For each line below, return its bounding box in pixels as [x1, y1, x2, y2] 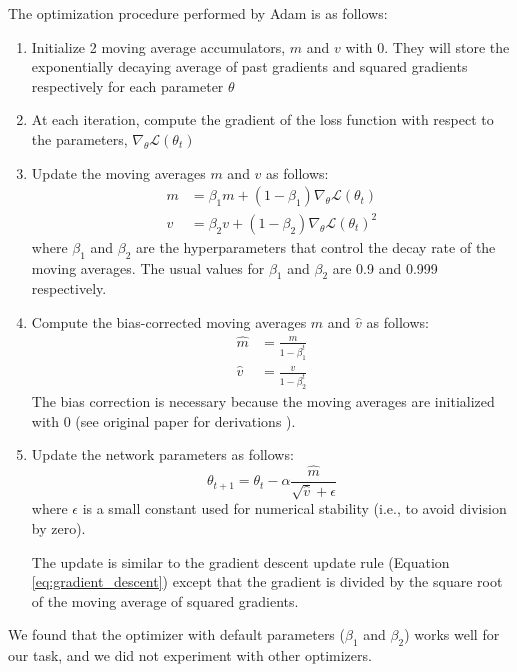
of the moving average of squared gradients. [31, 590, 299, 611]
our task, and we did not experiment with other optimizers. [8, 645, 372, 666]
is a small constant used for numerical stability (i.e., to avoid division [82, 498, 507, 519]
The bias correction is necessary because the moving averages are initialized [31, 390, 495, 411]
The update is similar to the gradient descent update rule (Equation [31, 551, 450, 572]
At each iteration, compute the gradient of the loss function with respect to [31, 109, 494, 130]
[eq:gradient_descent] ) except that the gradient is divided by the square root [31, 571, 503, 592]
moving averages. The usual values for [31, 257, 265, 278]
